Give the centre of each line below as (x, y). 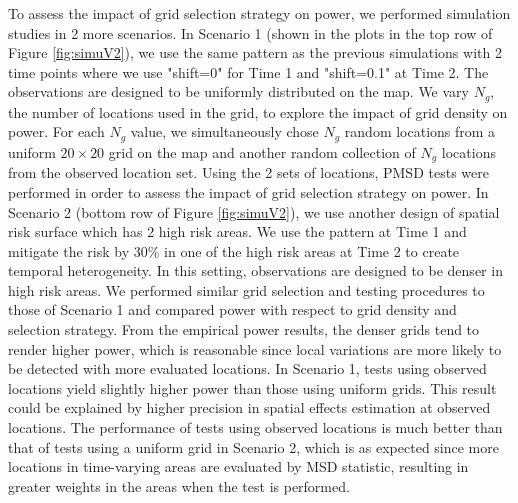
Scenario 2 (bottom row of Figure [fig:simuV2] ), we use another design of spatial (254, 211)
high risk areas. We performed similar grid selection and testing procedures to (246, 289)
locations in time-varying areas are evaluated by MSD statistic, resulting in (238, 466)
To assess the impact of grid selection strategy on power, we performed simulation (259, 13)
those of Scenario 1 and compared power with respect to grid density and (232, 309)
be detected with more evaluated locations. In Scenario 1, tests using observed (247, 368)
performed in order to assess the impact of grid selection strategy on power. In (248, 191)
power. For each (56, 131)
